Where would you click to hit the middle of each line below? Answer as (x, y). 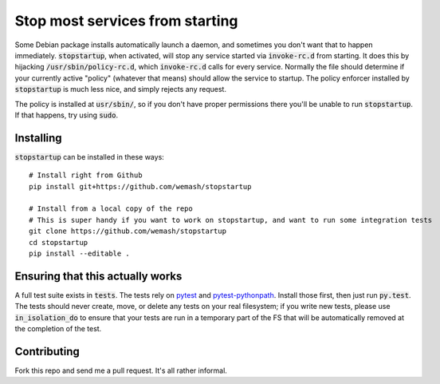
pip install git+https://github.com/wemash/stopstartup (140, 186)
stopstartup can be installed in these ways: (90, 156)
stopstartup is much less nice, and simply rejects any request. (121, 89)
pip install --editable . (80, 253)
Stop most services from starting (126, 21)
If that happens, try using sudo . (67, 115)
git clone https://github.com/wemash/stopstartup (128, 231)
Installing (39, 138)
